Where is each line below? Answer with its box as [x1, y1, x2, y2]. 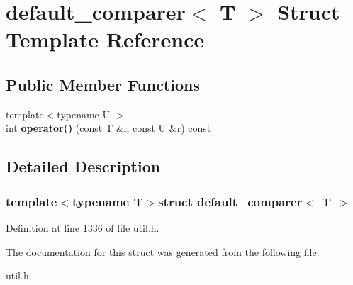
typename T [72, 192, 143, 210]
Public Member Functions [6, 73, 200, 95]
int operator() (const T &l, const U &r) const [6, 121, 211, 135]
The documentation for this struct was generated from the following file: [6, 244, 320, 259]
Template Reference [6, 25, 205, 54]
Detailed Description [6, 155, 161, 177]
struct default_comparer [158, 192, 303, 210]
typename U [57, 106, 110, 121]
